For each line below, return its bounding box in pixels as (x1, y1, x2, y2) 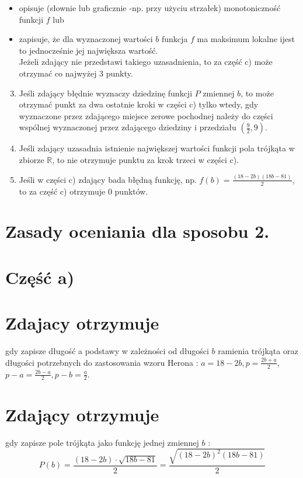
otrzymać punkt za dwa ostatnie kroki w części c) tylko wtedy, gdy (19, 98, 259, 110)
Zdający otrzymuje (5, 402, 159, 426)
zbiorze (19, 153, 44, 165)
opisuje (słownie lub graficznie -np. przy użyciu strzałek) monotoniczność (19, 2, 281, 13)
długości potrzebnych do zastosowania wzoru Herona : (5, 356, 198, 368)
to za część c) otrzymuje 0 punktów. (19, 185, 148, 197)
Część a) (5, 265, 75, 289)
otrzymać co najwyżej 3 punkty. (19, 67, 133, 79)
